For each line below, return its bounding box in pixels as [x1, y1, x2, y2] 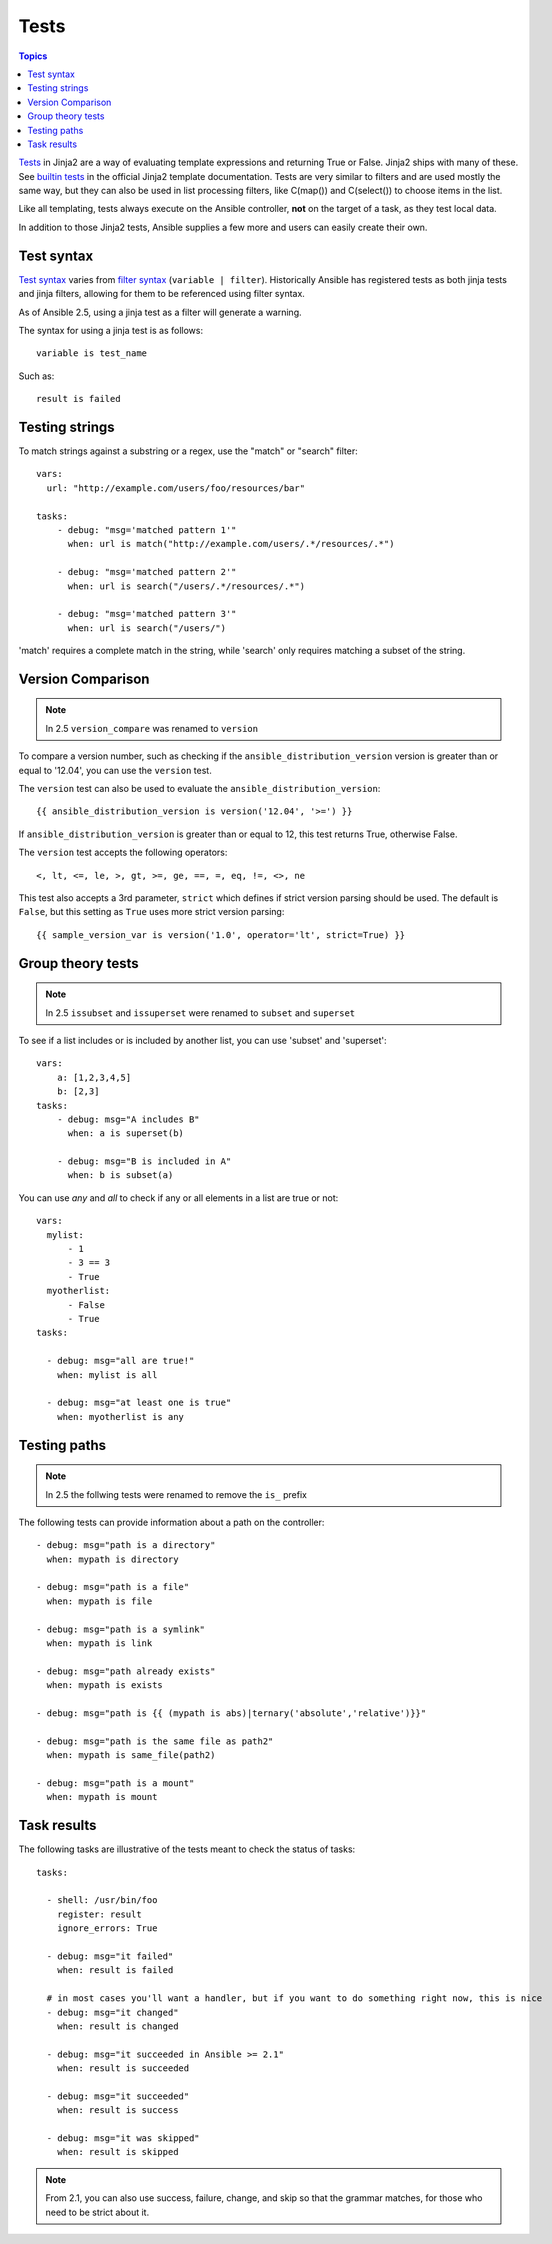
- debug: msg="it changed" [46, 2006, 179, 2018]
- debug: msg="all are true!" [46, 1355, 195, 1367]
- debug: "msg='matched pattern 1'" [56, 524, 237, 535]
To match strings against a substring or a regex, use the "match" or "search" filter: [18, 445, 359, 457]
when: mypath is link [46, 1638, 153, 1649]
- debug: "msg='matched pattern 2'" [56, 566, 237, 578]
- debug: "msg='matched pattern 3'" [56, 608, 237, 620]
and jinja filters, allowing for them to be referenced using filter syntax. [18, 288, 305, 300]
